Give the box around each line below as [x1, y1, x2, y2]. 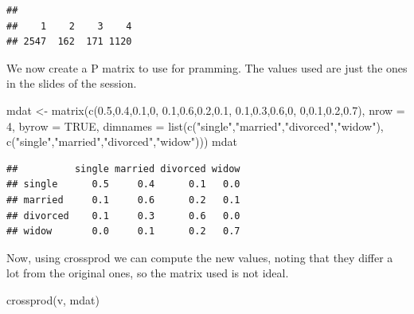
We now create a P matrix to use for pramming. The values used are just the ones [6, 59, 408, 76]
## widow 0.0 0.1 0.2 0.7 [6, 226, 240, 237]
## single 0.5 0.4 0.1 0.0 [6, 179, 240, 190]
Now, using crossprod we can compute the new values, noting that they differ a [6, 249, 393, 265]
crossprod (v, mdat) [6, 291, 100, 308]
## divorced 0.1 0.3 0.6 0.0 [6, 210, 240, 222]
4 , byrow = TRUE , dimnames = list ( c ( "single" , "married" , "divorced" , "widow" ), [6, 117, 384, 134]
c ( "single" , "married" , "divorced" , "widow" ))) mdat [6, 133, 237, 150]
